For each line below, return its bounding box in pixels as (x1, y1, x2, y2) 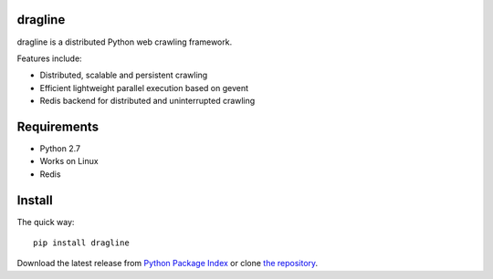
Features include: (16, 53, 82, 64)
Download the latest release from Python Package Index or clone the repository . (16, 258, 319, 269)
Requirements (16, 119, 100, 134)
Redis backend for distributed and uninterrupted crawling (39, 96, 256, 107)
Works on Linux (39, 156, 100, 167)
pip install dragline (33, 238, 130, 248)
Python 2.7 (39, 142, 81, 154)
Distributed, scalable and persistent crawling (39, 69, 208, 81)
